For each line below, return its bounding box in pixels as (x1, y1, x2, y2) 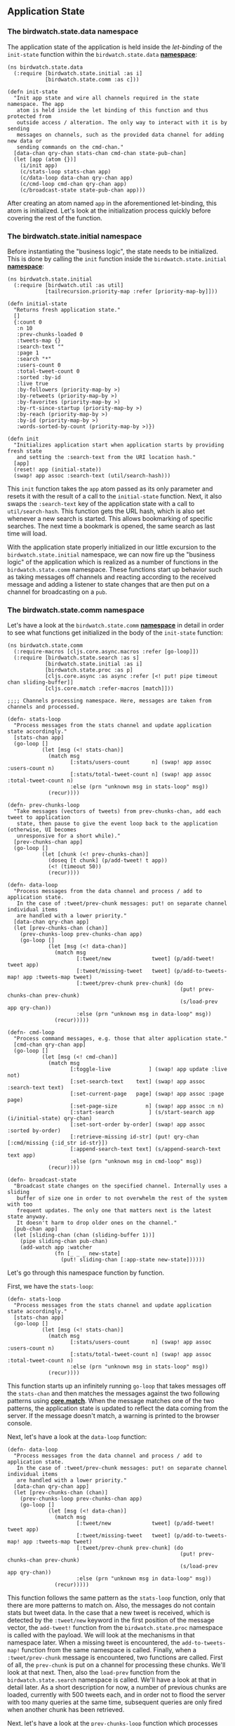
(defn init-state (7, 88, 58, 95)
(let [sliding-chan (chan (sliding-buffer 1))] (13, 1232, 156, 1239)
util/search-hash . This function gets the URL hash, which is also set (7, 507, 206, 515)
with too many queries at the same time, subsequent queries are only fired (7, 1698, 222, 1706)
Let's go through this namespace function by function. (7, 1268, 165, 1277)
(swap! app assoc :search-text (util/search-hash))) (13, 472, 171, 479)
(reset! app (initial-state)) (13, 466, 102, 473)
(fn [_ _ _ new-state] (54, 1250, 121, 1257)
